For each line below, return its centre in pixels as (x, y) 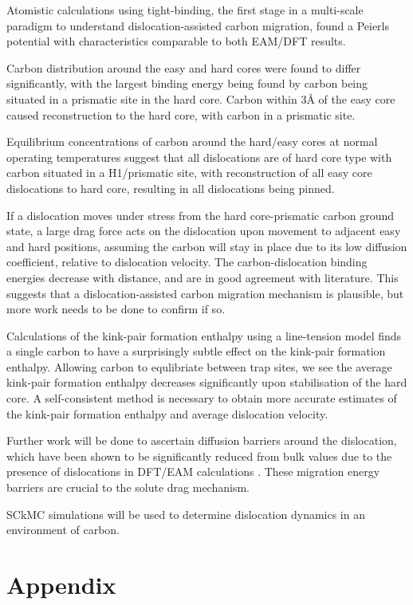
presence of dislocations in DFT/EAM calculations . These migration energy (193, 471)
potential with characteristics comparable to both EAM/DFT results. (176, 41)
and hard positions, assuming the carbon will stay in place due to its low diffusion (207, 246)
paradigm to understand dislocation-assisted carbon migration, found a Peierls (198, 25)
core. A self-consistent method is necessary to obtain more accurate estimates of (202, 398)
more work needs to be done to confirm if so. (116, 309)
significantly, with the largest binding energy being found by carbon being (187, 83)
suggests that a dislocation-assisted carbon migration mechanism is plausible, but (205, 293)
